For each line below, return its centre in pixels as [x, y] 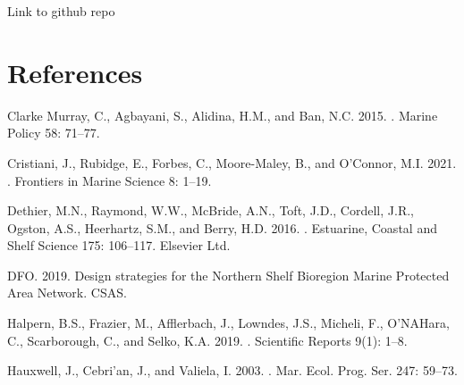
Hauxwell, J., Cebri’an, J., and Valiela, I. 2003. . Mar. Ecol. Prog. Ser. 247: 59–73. [232, 370]
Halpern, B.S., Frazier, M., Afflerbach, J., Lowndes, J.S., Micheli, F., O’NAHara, [228, 323]
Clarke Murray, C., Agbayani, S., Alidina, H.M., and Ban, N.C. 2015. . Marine [223, 115]
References [75, 72]
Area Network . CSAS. [67, 293]
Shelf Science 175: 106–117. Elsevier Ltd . [119, 245]
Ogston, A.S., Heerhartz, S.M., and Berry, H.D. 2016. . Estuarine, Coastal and [222, 227]
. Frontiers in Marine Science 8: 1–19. [110, 180]
